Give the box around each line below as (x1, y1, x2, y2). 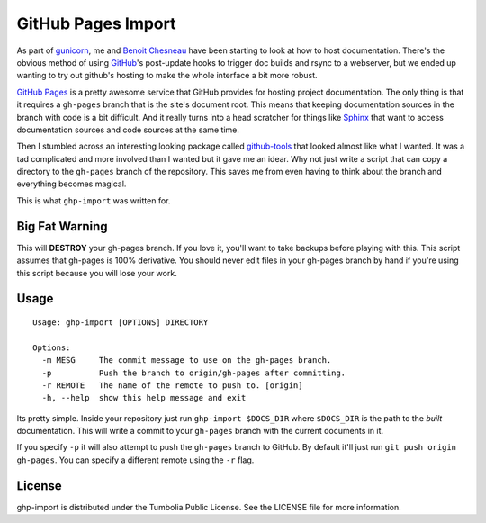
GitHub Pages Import (16, 14, 176, 33)
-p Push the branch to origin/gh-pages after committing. (41, 367, 346, 378)
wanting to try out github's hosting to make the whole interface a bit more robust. (16, 70, 319, 81)
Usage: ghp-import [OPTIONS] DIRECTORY (32, 317, 209, 328)
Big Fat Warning (16, 219, 108, 234)
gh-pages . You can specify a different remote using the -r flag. (16, 455, 255, 465)
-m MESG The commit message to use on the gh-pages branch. (41, 356, 332, 365)
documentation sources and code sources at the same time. (16, 124, 240, 135)
